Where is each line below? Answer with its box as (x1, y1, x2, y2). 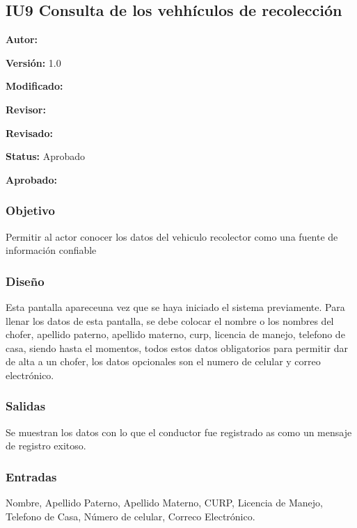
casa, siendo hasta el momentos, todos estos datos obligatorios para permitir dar (6, 340, 349, 355)
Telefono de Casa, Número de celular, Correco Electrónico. (6, 509, 255, 523)
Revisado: (6, 125, 54, 140)
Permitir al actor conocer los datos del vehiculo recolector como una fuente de (6, 229, 338, 243)
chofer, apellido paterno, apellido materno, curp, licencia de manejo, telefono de (6, 327, 345, 342)
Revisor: (6, 102, 46, 116)
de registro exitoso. (6, 438, 86, 453)
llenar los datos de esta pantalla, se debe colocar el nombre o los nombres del (6, 313, 334, 328)
